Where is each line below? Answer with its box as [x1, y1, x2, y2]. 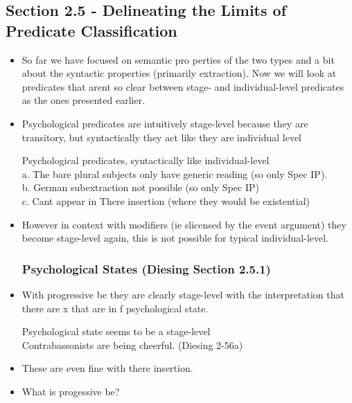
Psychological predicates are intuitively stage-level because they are [21, 116, 308, 130]
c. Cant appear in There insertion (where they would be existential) [21, 193, 310, 208]
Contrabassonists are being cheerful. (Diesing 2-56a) [21, 337, 243, 352]
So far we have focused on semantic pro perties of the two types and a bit [21, 52, 335, 66]
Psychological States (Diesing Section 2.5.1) [21, 260, 271, 277]
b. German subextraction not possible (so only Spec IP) [21, 180, 259, 195]
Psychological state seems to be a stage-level [21, 324, 211, 339]
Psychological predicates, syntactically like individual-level [21, 153, 270, 168]
